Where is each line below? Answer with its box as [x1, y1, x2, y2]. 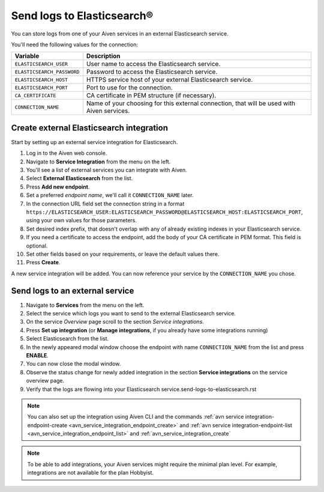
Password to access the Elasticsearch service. [86, 68, 218, 76]
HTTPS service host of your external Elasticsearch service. [86, 76, 253, 84]
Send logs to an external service [11, 285, 134, 296]
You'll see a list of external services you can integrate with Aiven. [26, 166, 187, 174]
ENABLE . [26, 351, 49, 359]
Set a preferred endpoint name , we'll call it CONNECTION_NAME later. [26, 192, 194, 199]
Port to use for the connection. [86, 84, 173, 92]
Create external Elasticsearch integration [11, 123, 168, 133]
